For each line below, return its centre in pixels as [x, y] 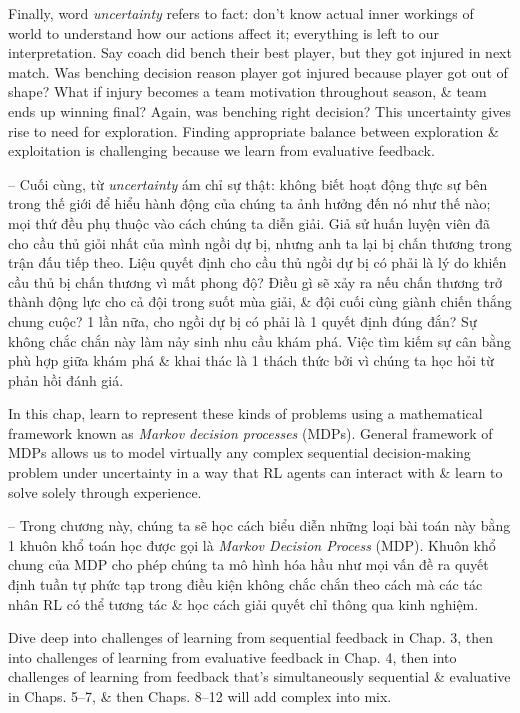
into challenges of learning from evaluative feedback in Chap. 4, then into [232, 656]
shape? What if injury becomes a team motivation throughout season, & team [247, 91]
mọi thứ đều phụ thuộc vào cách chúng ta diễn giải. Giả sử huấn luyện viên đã [249, 222]
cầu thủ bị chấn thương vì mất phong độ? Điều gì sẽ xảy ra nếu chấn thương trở [255, 281]
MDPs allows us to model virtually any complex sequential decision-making [239, 452]
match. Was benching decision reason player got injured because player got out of [258, 71]
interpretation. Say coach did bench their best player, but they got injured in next [260, 52]
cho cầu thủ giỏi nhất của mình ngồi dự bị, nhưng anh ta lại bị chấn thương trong [260, 242]
